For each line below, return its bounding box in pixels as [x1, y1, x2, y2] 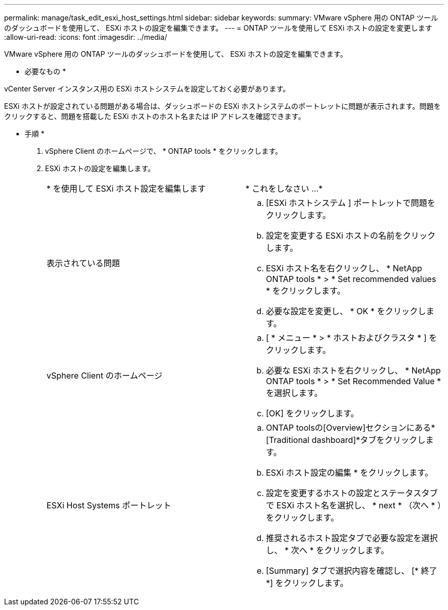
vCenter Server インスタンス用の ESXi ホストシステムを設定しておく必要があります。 [4, 84, 290, 93]
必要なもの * [25, 67, 66, 76]
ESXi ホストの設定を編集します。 [45, 164, 155, 173]
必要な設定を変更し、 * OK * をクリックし [266, 306, 427, 316]
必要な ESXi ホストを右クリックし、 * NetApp [266, 365, 441, 376]
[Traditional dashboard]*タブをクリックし [266, 435, 426, 445]
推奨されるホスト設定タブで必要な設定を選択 [266, 533, 438, 543]
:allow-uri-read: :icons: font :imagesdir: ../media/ [4, 33, 167, 41]
